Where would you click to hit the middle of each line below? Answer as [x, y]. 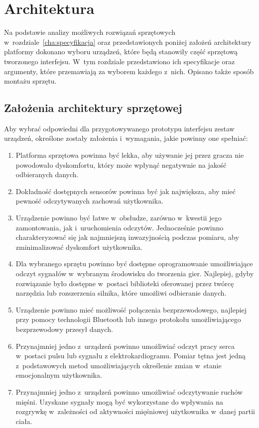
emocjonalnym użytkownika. [59, 375]
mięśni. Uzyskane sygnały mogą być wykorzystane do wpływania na [119, 401]
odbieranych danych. [47, 174]
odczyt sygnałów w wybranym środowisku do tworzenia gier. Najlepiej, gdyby [135, 273]
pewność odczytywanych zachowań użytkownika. [89, 201]
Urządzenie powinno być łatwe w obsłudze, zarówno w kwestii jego [119, 218]
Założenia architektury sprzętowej [93, 108]
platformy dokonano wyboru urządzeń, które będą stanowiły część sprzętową [121, 52]
